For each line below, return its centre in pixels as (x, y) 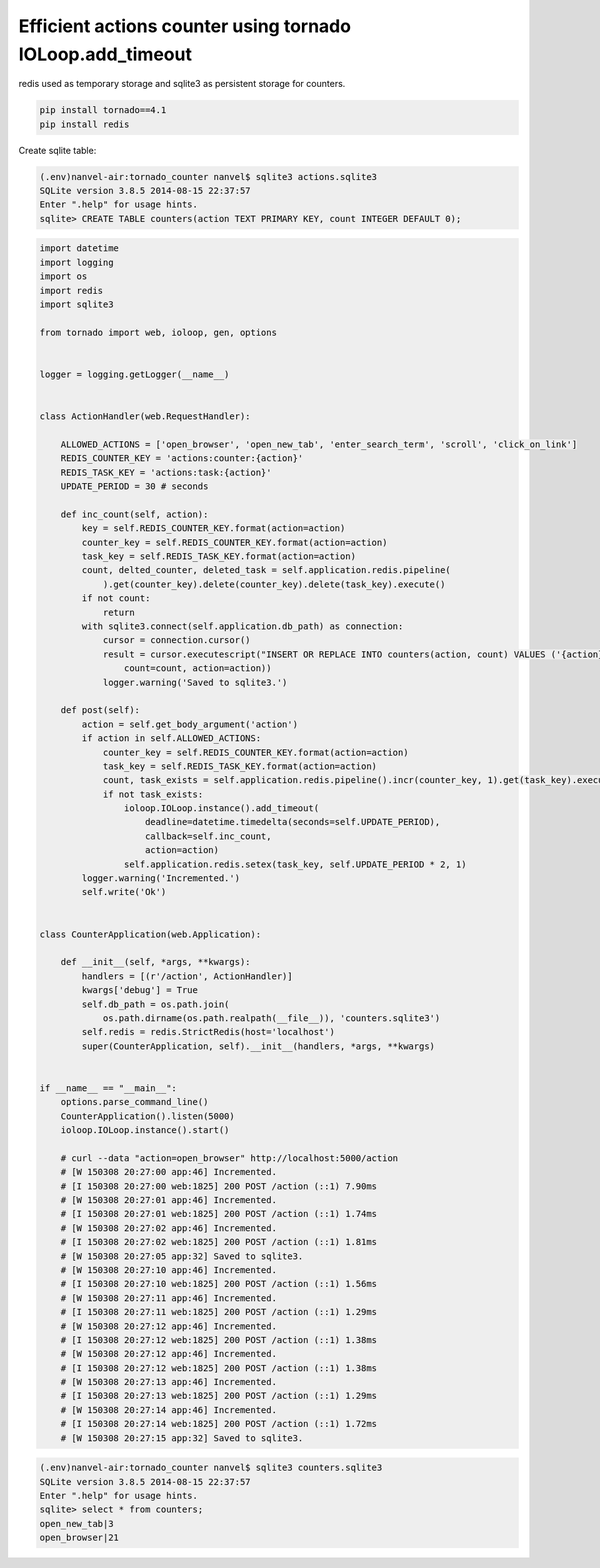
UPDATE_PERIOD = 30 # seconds (134, 486)
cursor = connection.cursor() (176, 640)
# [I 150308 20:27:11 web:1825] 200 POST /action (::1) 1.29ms (219, 1312)
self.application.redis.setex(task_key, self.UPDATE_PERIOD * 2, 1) (295, 864)
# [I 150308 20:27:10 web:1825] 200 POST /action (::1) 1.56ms (219, 1284)
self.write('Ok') (124, 892)
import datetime (79, 248)
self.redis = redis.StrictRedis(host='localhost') (208, 1032)
